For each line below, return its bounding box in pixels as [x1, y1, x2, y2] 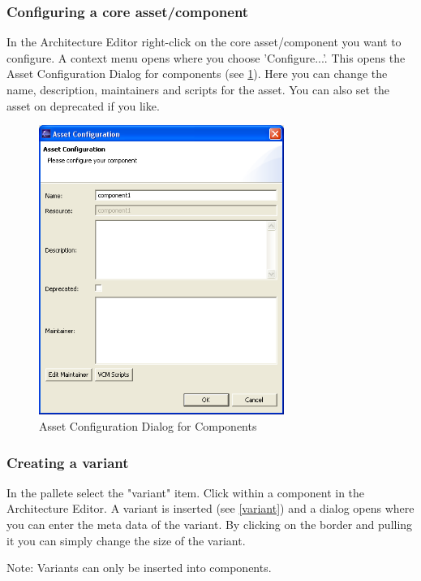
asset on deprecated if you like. [6, 97, 160, 114]
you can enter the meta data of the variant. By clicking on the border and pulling [6, 515, 413, 532]
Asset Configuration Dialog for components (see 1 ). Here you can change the [6, 65, 388, 82]
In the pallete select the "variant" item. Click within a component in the [6, 483, 365, 501]
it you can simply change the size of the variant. [6, 531, 246, 548]
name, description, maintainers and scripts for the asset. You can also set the [6, 81, 390, 98]
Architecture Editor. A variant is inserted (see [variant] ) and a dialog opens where [6, 500, 415, 517]
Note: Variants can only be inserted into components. [6, 559, 272, 576]
